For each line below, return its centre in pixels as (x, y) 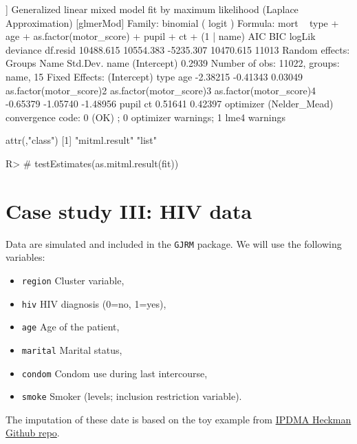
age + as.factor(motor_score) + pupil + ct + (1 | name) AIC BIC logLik (161, 36)
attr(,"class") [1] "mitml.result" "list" (82, 140)
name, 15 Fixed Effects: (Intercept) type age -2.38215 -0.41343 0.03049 (154, 76)
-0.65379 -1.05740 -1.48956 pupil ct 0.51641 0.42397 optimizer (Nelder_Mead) (170, 104)
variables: (25, 257)
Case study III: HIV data (129, 210)
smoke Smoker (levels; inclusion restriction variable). (132, 396)
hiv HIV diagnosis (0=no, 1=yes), (94, 303)
